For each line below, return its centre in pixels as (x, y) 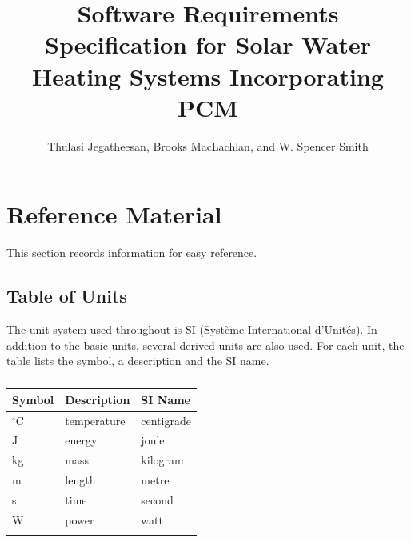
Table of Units (67, 296)
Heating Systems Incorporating (208, 76)
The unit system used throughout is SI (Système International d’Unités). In (192, 329)
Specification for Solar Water (208, 44)
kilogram (162, 460)
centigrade (166, 420)
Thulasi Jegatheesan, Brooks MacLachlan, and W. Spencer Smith (208, 145)
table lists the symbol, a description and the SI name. (138, 361)
